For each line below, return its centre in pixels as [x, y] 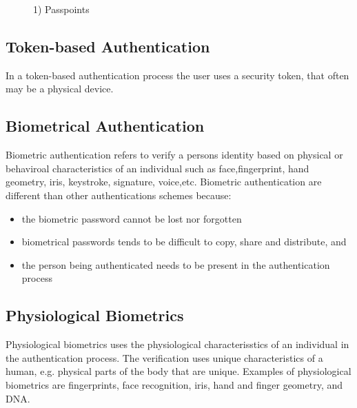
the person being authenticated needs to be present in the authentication [176, 264]
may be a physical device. [60, 89]
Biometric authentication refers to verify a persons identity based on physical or [174, 155]
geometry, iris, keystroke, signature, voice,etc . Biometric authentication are [164, 182]
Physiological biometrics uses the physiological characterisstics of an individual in [177, 344]
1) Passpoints [61, 9]
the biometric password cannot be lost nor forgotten [132, 218]
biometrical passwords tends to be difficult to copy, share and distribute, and [184, 242]
